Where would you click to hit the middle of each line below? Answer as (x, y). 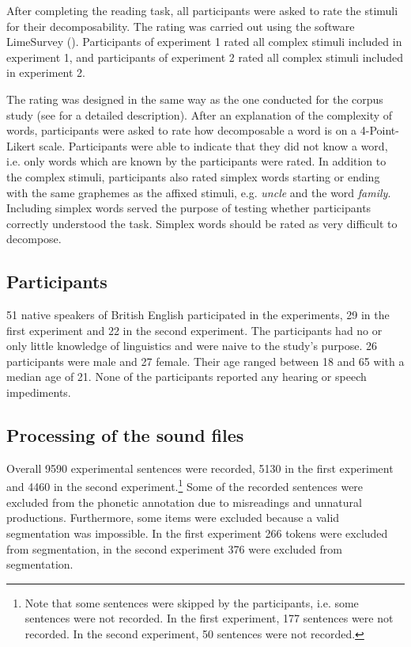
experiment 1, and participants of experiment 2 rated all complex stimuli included (205, 57)
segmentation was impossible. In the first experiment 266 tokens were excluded (197, 533)
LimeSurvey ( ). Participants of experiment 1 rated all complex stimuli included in (204, 42)
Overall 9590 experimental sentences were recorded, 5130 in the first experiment (200, 468)
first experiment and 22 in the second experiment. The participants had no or (194, 330)
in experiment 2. (46, 72)
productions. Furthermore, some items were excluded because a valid (173, 518)
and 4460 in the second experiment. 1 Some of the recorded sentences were (185, 485)
